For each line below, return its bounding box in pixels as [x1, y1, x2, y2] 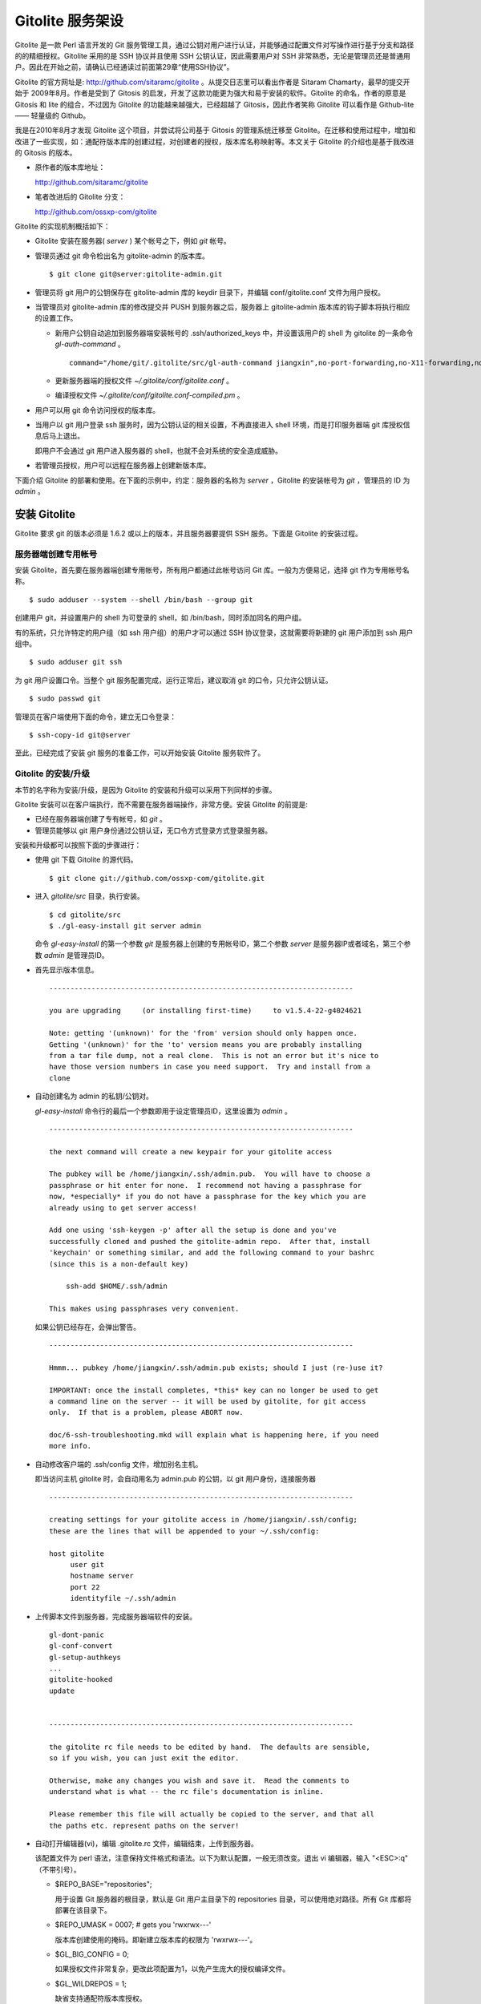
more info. [49, 1441, 92, 1451]
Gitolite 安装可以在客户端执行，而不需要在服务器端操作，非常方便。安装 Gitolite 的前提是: [14, 799, 308, 809]
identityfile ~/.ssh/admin [70, 1594, 176, 1603]
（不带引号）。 [34, 1865, 81, 1874]
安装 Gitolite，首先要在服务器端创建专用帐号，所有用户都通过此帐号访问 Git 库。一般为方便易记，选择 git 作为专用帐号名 [14, 565, 410, 575]
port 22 [70, 1582, 100, 1591]
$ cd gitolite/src [49, 910, 122, 919]
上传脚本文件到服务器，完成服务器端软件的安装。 [34, 1611, 196, 1621]
